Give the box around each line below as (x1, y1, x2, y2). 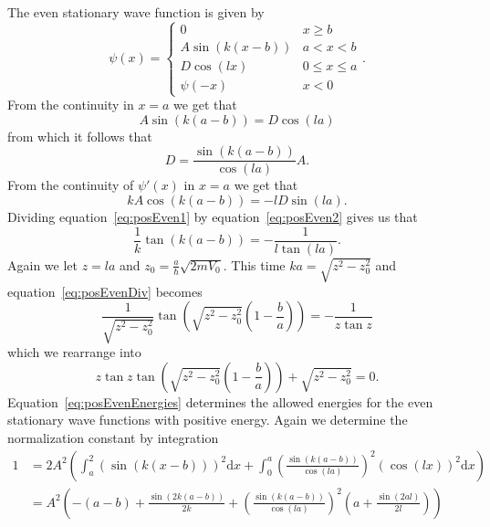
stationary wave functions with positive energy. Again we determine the (7, 410, 408, 429)
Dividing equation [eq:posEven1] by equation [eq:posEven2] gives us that (7, 207, 418, 227)
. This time (223, 255, 286, 274)
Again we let (7, 255, 78, 274)
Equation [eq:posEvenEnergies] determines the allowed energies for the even (7, 392, 433, 411)
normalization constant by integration (7, 428, 219, 448)
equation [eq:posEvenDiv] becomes (7, 281, 203, 300)
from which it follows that (7, 126, 152, 145)
